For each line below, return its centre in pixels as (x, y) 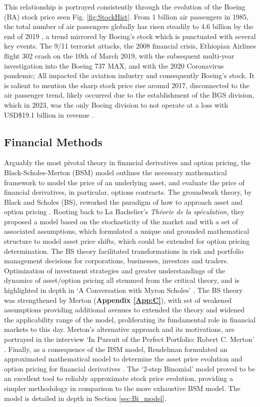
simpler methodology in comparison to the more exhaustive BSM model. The (122, 388)
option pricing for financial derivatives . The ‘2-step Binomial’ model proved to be (130, 368)
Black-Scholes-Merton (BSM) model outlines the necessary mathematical (116, 172)
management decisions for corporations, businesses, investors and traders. (116, 261)
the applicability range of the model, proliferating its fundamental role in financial (130, 319)
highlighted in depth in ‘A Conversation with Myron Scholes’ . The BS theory (123, 290)
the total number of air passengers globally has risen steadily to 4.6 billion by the (129, 26)
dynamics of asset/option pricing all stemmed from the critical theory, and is (122, 280)
